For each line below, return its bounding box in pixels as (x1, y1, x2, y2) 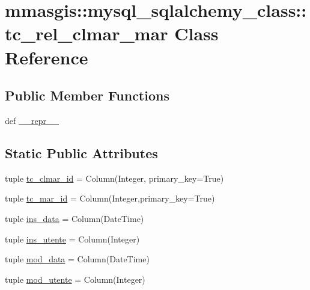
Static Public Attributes (5, 143, 158, 162)
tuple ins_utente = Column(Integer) (5, 232, 140, 245)
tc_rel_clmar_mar (5, 21, 168, 46)
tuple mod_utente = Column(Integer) (5, 273, 145, 285)
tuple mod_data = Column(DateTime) (5, 253, 150, 265)
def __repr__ (5, 114, 59, 126)
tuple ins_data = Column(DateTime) (5, 212, 144, 224)
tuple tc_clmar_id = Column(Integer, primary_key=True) (5, 171, 224, 184)
